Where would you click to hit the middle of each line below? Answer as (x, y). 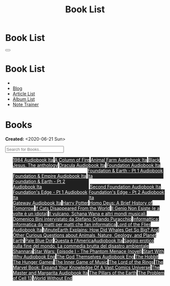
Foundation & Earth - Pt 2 (39, 181)
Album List (24, 99)
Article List (24, 94)
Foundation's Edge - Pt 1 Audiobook (50, 192)
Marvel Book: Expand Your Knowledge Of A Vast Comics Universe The (86, 267)
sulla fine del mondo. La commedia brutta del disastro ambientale (81, 246)
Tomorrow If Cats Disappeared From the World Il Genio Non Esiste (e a (86, 208)
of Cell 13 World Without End (42, 278)
